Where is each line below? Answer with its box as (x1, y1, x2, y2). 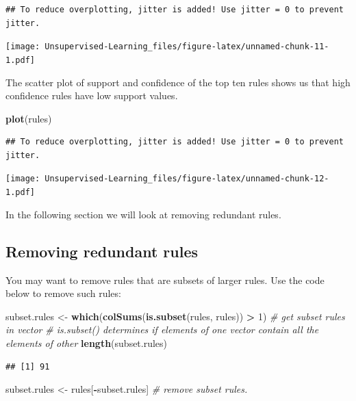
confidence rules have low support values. (5, 88, 178, 103)
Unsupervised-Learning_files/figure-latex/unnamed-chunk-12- (44, 174, 329, 184)
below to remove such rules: (5, 286, 121, 300)
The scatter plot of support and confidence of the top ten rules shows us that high (5, 75, 351, 89)
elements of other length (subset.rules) (5, 335, 168, 350)
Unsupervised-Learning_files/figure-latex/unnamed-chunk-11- (44, 42, 329, 52)
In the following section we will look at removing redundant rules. (5, 207, 281, 221)
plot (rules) (5, 111, 52, 125)
